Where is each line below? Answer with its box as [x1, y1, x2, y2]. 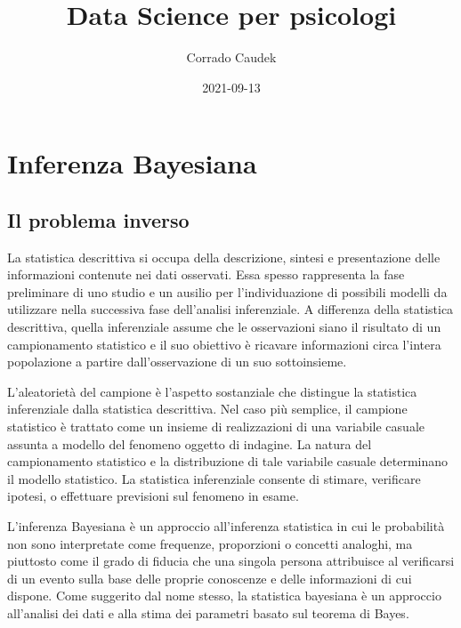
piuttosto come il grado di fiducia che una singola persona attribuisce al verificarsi [7, 552, 455, 570]
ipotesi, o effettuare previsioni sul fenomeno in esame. [7, 487, 299, 505]
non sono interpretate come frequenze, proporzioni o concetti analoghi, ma [7, 534, 413, 552]
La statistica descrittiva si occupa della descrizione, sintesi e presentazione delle [7, 247, 441, 266]
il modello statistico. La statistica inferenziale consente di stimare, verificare [7, 469, 421, 487]
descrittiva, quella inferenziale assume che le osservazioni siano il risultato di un [7, 318, 441, 336]
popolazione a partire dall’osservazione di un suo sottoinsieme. [7, 352, 347, 371]
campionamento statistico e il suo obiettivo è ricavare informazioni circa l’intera [7, 334, 441, 353]
